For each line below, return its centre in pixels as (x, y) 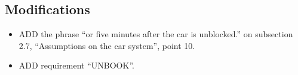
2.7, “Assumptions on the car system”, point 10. (107, 45)
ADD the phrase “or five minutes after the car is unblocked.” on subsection (156, 34)
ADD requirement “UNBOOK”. (76, 65)
